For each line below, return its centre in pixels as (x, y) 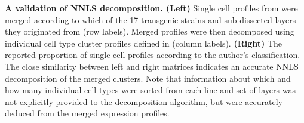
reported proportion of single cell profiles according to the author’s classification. (153, 55)
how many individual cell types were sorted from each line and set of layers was (150, 90)
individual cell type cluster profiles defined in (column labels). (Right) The (144, 43)
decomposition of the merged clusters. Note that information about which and (148, 78)
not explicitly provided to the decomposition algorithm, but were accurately (144, 101)
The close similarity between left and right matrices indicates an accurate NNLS (152, 66)
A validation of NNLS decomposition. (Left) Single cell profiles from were (151, 8)
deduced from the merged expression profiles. (87, 113)
